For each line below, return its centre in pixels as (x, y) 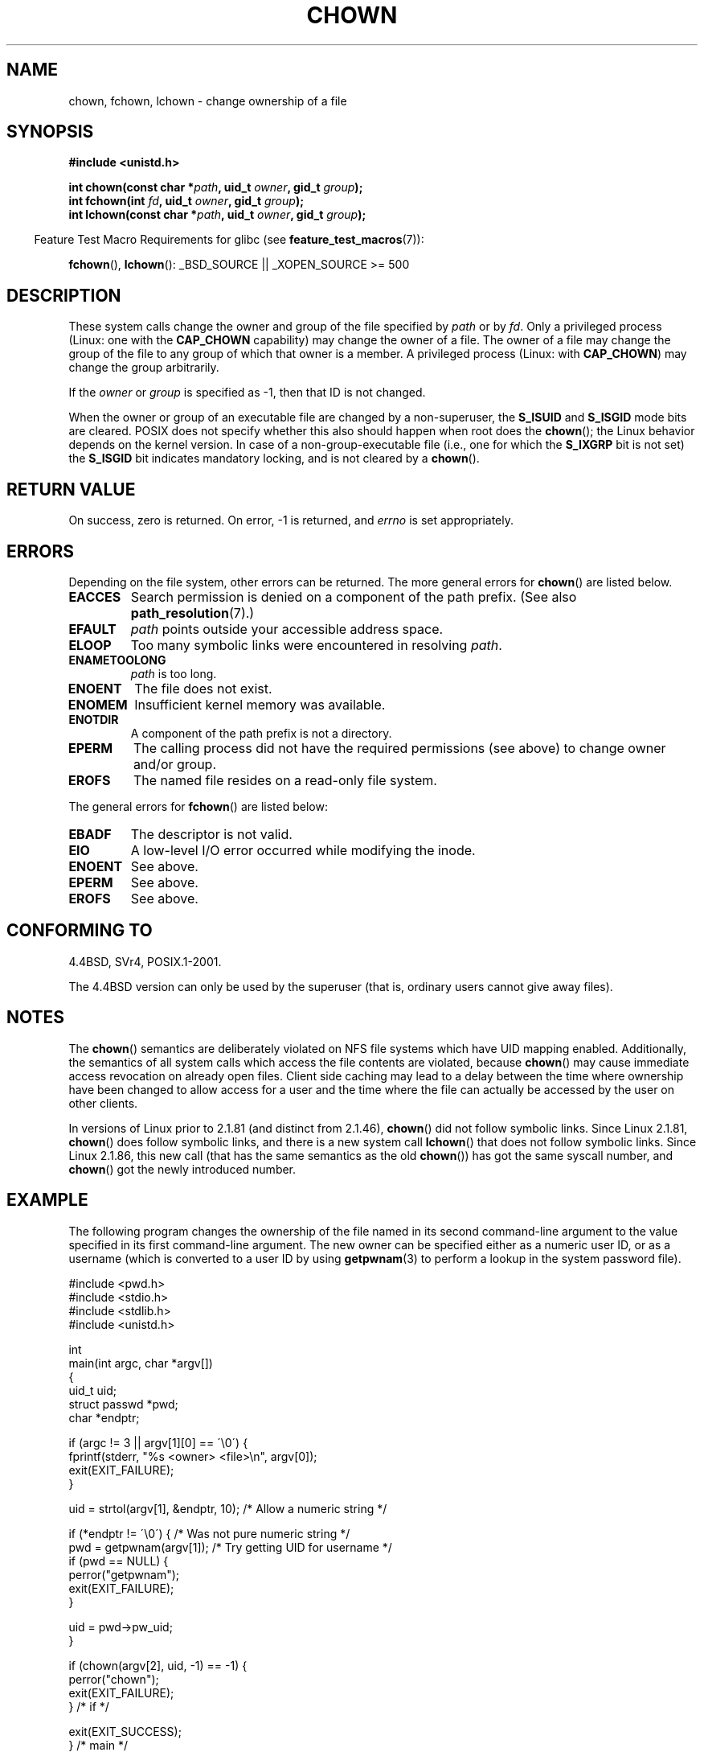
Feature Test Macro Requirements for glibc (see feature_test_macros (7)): (229, 240)
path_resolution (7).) (192, 613)
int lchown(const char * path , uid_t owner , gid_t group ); (217, 215)
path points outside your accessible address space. (287, 629)
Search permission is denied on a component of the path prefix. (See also (354, 596)
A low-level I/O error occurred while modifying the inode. (303, 850)
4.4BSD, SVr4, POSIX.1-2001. (145, 961)
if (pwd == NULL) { (119, 1561)
